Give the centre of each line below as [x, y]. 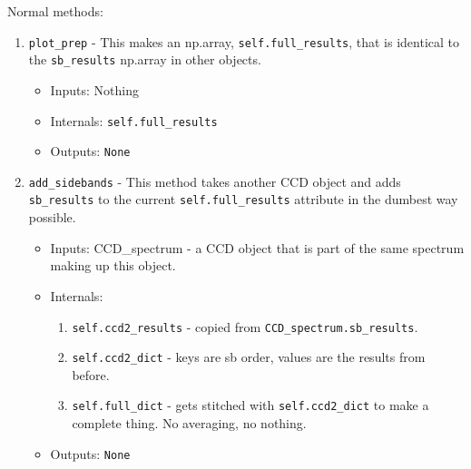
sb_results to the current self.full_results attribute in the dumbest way [243, 199]
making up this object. [113, 265]
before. [91, 374]
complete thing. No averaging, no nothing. [189, 423]
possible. [52, 217]
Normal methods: [55, 11]
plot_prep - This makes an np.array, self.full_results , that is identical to [244, 41]
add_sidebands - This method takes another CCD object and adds [215, 181]
